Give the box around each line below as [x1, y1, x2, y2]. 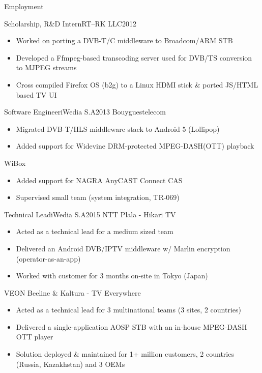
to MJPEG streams [16, 62, 77, 73]
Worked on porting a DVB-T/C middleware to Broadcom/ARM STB [16, 35, 233, 46]
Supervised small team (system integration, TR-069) [16, 192, 180, 203]
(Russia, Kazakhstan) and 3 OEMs [16, 358, 125, 369]
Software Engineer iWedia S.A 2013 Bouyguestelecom [4, 106, 166, 117]
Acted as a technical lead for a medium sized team [16, 226, 173, 237]
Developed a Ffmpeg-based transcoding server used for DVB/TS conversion [16, 52, 252, 63]
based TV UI [16, 89, 57, 100]
